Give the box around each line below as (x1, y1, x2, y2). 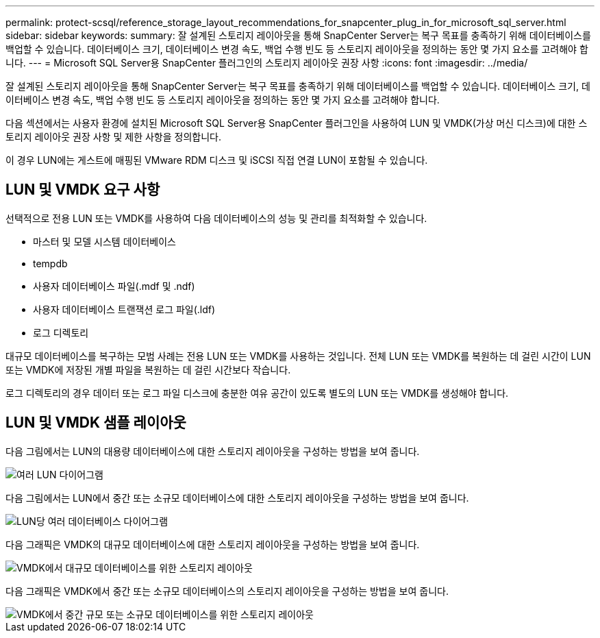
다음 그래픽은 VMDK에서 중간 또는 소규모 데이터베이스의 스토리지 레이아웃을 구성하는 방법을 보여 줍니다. (5, 585, 449, 597)
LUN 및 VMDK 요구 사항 (5, 181, 160, 199)
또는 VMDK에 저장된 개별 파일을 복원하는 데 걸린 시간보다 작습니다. (5, 363, 291, 376)
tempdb (33, 257, 68, 269)
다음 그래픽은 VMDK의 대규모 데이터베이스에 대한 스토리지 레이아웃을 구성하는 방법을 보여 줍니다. (5, 538, 420, 550)
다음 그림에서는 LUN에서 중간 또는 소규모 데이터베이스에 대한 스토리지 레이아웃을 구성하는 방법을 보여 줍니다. (5, 491, 469, 504)
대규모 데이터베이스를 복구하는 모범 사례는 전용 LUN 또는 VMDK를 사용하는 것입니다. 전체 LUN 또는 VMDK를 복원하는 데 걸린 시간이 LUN (5, 349, 591, 362)
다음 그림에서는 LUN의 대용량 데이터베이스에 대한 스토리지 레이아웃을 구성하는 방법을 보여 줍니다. (5, 445, 420, 457)
